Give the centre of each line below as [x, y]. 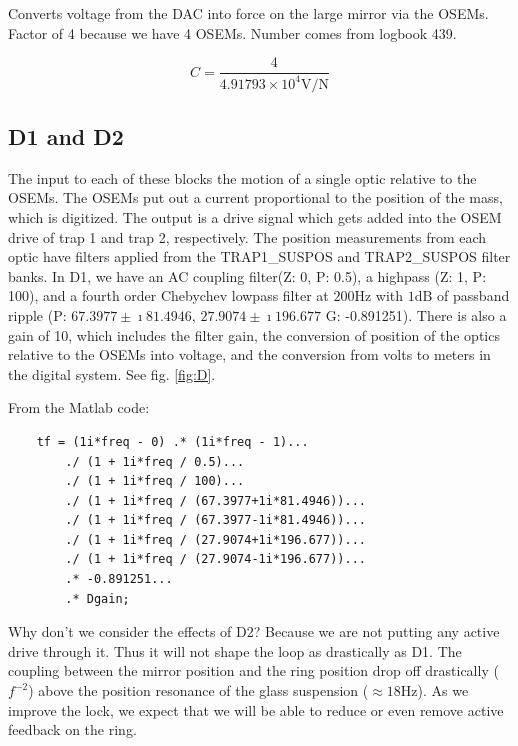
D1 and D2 [66, 135]
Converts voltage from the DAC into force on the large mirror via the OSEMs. [248, 13]
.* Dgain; [97, 598]
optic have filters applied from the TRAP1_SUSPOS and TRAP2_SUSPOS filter [259, 256]
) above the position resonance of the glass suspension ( [198, 690]
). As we [443, 690]
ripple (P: [37, 314]
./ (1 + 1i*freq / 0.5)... [155, 461]
